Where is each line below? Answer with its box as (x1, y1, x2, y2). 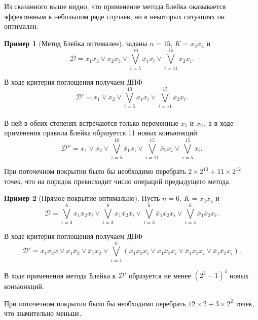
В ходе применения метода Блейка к (4, 270, 116, 280)
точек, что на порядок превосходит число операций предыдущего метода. (4, 175, 231, 186)
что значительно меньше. (4, 308, 82, 318)
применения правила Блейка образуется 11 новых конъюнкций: (4, 127, 199, 138)
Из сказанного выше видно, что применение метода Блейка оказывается (4, 1, 226, 11)
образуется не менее (129, 270, 191, 280)
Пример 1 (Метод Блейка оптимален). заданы (4, 38, 148, 48)
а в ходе (208, 117, 234, 128)
